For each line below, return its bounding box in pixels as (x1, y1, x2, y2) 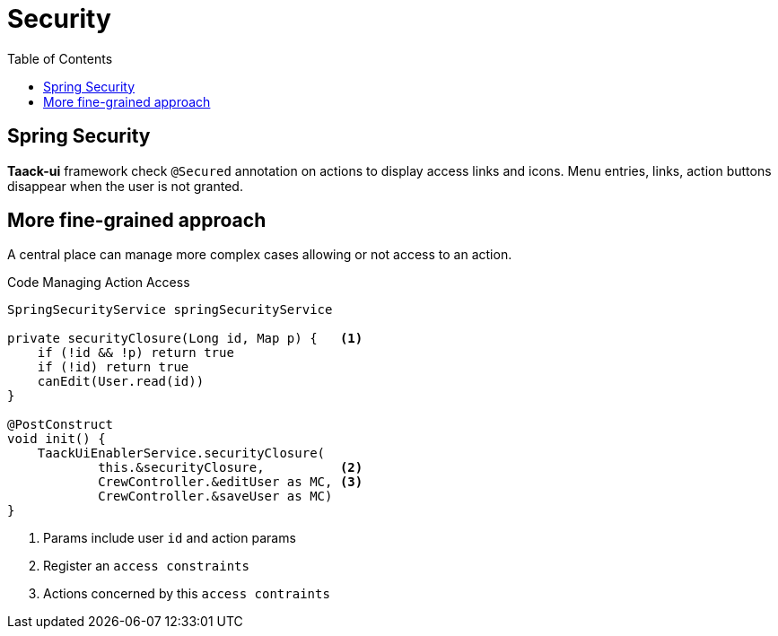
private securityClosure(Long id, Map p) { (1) (7, 331, 363, 346)
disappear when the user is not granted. (7, 178, 243, 194)
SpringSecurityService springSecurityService (7, 302, 333, 318)
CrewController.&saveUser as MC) (98, 489, 333, 504)
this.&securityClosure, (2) (98, 460, 363, 475)
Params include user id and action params (43, 530, 296, 546)
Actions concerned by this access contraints (43, 586, 330, 602)
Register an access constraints (43, 558, 249, 574)
